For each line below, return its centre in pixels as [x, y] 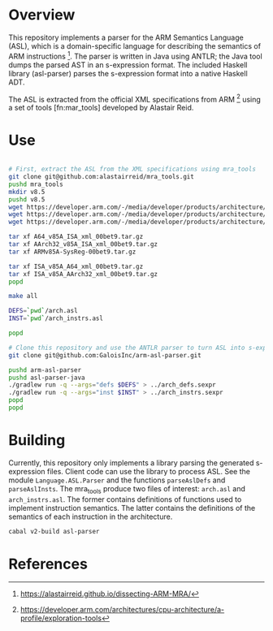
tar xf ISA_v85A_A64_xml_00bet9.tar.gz [76, 266]
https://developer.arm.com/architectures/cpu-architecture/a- [122, 610]
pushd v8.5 [27, 199]
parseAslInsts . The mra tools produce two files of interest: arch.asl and [127, 489]
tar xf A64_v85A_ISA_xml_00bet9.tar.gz [76, 237]
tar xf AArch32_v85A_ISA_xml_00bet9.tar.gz [83, 244]
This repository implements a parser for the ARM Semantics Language [126, 37]
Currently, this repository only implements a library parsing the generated [131, 462]
